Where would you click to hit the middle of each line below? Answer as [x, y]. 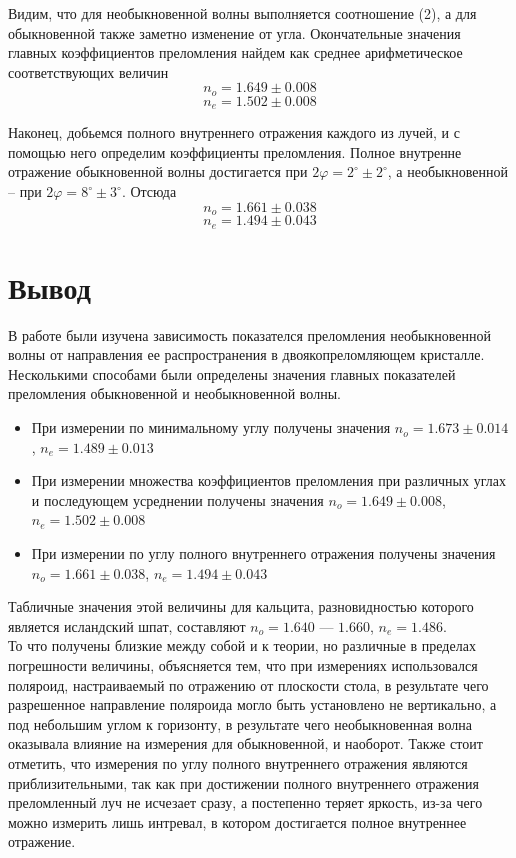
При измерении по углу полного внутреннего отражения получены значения [263, 553]
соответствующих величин [88, 71]
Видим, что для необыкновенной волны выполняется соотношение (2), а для [242, 13]
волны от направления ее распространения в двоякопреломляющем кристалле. [246, 354]
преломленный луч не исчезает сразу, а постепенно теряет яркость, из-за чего [245, 802]
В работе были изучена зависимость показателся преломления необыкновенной [249, 334]
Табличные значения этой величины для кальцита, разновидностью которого [241, 606]
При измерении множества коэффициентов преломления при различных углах [268, 480]
